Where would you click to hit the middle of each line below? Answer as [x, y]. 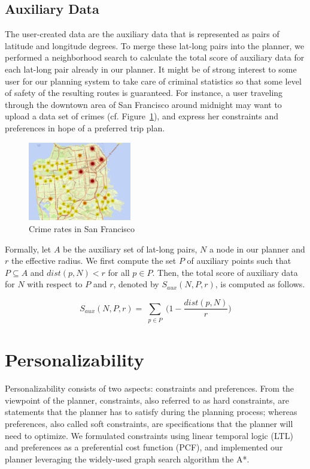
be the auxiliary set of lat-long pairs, [130, 249]
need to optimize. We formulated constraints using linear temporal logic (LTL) [149, 435]
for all [119, 272]
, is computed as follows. [260, 284]
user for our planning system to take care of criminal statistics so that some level [153, 81]
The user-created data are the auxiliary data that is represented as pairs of [142, 34]
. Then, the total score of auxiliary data [225, 272]
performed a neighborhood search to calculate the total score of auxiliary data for [155, 57]
